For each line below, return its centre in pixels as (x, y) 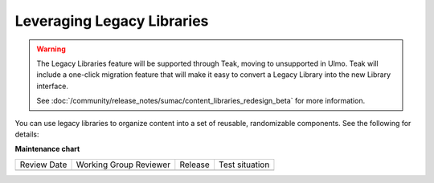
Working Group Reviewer (123, 165)
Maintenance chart (47, 149)
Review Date (43, 165)
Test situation (244, 165)
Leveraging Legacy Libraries (112, 21)
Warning (51, 49)
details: (27, 134)
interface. (52, 86)
